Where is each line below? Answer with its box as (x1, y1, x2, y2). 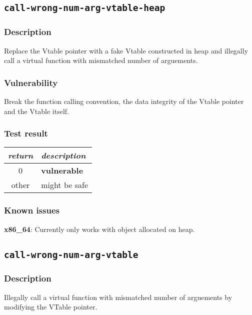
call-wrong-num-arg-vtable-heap (4, 2, 165, 13)
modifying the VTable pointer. (4, 301, 97, 312)
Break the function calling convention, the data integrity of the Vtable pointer (4, 95, 244, 106)
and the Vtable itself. (4, 105, 69, 116)
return (8, 149, 33, 161)
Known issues (4, 204, 59, 216)
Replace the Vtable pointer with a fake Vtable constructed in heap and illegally (4, 45, 248, 55)
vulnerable (41, 164, 83, 176)
